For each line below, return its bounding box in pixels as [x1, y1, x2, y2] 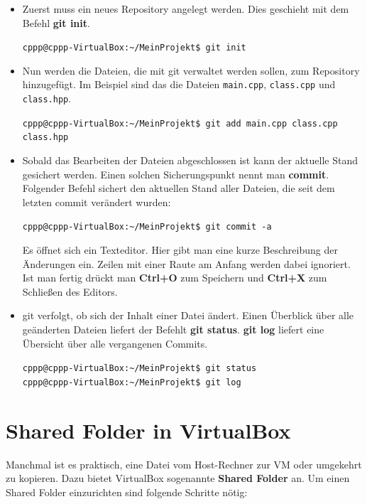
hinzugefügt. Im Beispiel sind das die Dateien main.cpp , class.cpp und [22, 77, 336, 92]
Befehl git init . [22, 15, 90, 30]
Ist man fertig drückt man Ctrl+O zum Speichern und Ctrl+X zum [22, 270, 327, 285]
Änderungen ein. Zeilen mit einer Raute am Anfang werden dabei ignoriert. [22, 256, 351, 271]
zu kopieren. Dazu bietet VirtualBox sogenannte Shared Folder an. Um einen [6, 471, 350, 486]
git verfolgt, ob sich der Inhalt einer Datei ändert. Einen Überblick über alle [22, 308, 354, 323]
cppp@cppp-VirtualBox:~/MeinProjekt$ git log [22, 377, 241, 387]
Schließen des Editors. [22, 284, 118, 299]
